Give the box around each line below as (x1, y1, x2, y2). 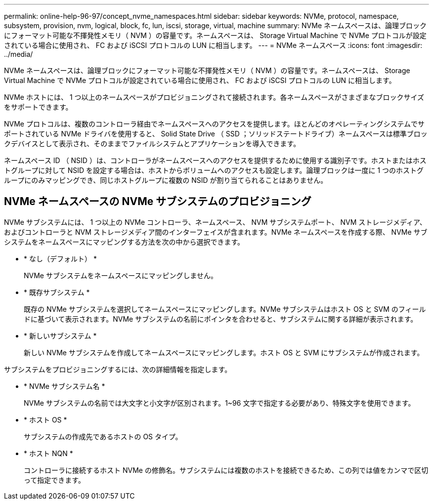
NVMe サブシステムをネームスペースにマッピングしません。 (24, 271, 218, 280)
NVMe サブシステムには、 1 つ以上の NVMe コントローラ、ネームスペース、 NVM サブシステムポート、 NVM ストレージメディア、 (4, 217, 427, 226)
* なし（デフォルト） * (24, 254, 97, 263)
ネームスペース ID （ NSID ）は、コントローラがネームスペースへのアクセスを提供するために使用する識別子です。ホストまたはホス (4, 156, 427, 165)
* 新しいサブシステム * (24, 331, 97, 340)
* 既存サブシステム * (24, 288, 90, 296)
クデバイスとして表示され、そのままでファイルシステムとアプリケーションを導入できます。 (4, 139, 301, 148)
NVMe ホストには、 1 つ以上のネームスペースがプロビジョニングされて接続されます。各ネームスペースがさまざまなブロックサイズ (4, 93, 425, 101)
